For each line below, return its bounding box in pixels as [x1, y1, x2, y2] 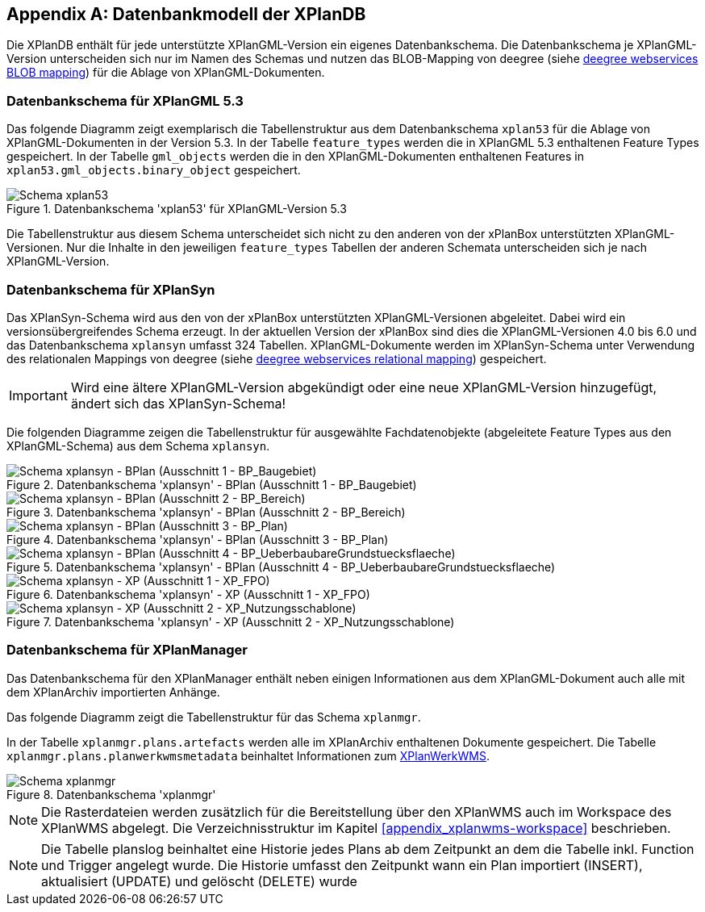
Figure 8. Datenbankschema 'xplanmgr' [6, 787, 216, 801]
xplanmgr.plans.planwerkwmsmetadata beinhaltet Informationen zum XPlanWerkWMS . [6, 748, 490, 763]
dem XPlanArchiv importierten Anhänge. [6, 684, 220, 699]
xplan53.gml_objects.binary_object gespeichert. [6, 163, 301, 178]
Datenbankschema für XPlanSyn [6, 281, 215, 298]
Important [9, 387, 68, 404]
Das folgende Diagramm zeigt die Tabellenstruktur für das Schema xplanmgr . [6, 709, 421, 724]
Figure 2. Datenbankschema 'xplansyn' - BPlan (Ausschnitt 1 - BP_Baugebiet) [6, 477, 417, 492]
